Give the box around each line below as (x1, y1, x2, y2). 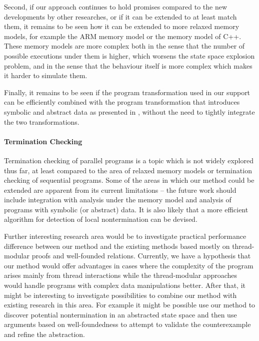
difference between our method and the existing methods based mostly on (4, 240, 230, 251)
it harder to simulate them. (4, 70, 87, 81)
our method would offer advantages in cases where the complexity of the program (4, 260, 253, 270)
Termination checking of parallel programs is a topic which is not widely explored (4, 155, 253, 165)
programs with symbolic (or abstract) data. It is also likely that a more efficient (4, 204, 248, 214)
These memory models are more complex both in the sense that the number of (4, 41, 245, 51)
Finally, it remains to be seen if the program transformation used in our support (4, 87, 250, 97)
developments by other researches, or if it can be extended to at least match (4, 11, 237, 22)
